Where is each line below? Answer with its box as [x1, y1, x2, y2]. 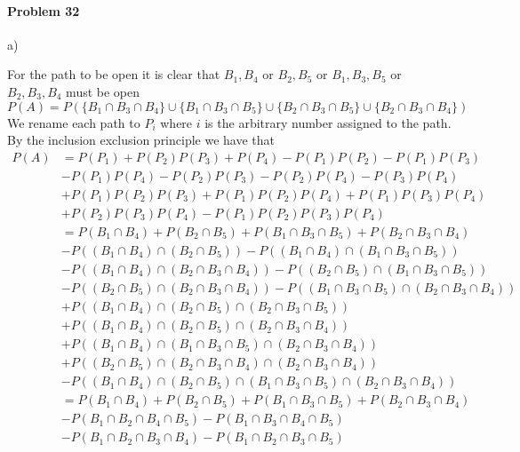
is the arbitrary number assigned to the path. [204, 113, 452, 131]
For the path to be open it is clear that [7, 65, 220, 83]
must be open [66, 82, 140, 100]
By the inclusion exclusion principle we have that [7, 131, 275, 149]
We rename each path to [7, 113, 140, 131]
